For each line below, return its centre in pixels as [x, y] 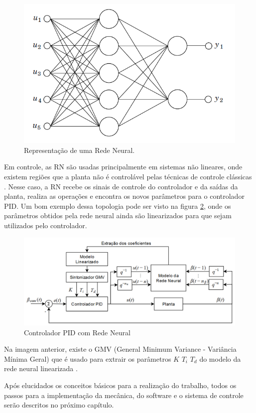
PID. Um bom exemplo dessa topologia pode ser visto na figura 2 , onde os [118, 206]
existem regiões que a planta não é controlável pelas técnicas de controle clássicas [128, 176]
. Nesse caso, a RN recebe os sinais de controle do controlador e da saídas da [121, 186]
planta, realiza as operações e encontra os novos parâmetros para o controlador [124, 196]
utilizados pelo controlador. [46, 225]
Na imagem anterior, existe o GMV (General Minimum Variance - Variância [120, 349]
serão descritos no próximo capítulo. [59, 405]
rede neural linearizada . [41, 368]
